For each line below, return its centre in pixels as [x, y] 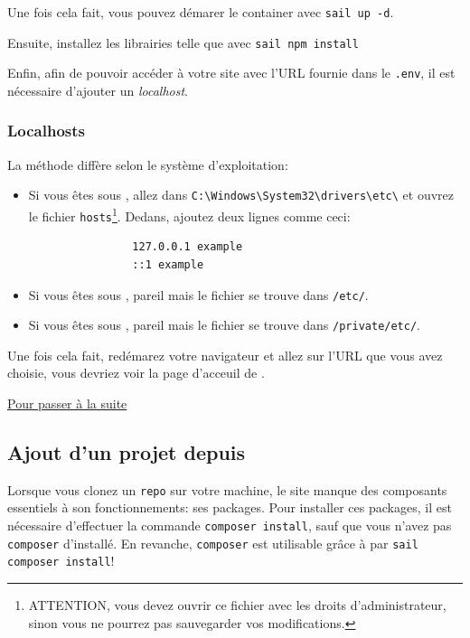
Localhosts [47, 131]
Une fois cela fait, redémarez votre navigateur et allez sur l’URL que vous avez [225, 355]
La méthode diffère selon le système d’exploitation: [148, 164]
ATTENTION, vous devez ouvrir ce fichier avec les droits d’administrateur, [237, 605]
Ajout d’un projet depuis [127, 452]
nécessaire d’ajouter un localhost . [98, 90]
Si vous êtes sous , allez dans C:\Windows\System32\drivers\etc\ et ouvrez [241, 195]
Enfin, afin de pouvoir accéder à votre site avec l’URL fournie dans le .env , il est [231, 73]
